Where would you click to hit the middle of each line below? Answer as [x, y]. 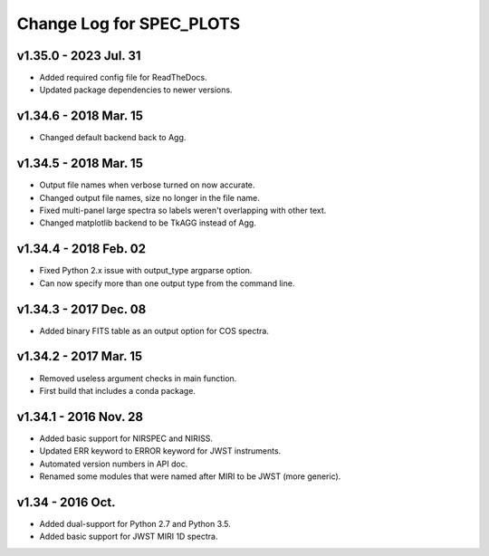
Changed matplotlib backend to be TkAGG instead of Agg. [148, 223]
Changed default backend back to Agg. [113, 138]
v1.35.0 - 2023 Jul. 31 [79, 56]
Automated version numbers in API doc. [114, 464]
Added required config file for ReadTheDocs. [123, 78]
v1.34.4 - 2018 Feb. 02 [81, 249]
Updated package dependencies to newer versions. [136, 90]
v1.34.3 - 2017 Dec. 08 [81, 309]
